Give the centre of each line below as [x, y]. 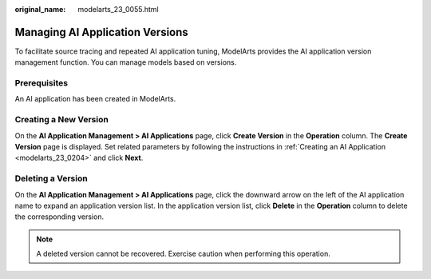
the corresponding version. [59, 217]
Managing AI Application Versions [102, 32]
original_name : [40, 9]
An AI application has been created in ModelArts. [95, 99]
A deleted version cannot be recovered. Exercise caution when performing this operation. [183, 254]
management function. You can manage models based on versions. [126, 62]
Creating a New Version [62, 120]
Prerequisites [41, 83]
